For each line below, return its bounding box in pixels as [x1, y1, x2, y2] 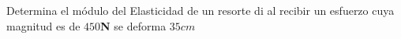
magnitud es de [6, 17, 81, 34]
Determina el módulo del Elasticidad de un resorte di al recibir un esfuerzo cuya [6, 2, 395, 18]
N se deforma [100, 17, 167, 34]
